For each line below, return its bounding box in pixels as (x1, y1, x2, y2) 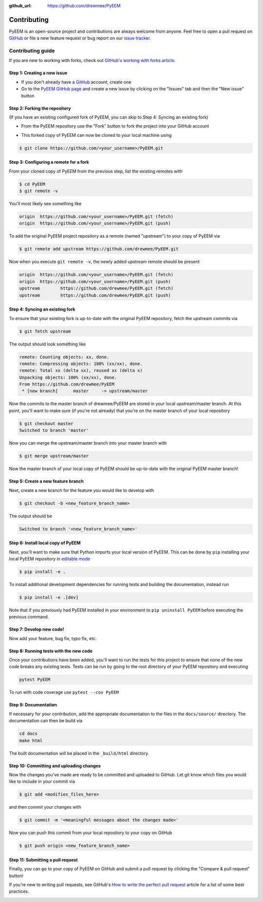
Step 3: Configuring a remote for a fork (9, 159, 90, 165)
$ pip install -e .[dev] (19, 594, 79, 600)
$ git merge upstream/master (19, 453, 89, 459)
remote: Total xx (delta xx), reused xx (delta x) (19, 368, 143, 373)
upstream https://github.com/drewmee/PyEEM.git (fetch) (19, 286, 174, 291)
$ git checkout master (19, 421, 74, 426)
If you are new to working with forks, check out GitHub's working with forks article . (9, 58, 176, 64)
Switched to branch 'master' (19, 428, 89, 433)
